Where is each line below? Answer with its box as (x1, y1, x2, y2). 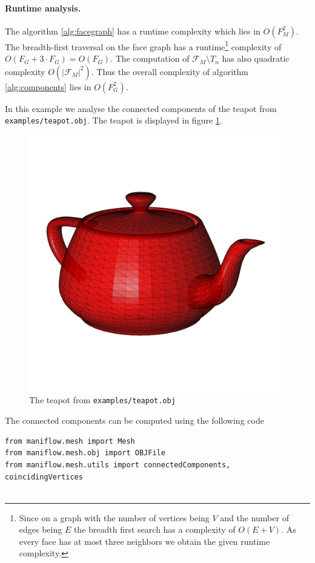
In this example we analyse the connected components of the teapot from (5, 102, 277, 114)
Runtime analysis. (5, 1, 81, 14)
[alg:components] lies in (5, 80, 91, 93)
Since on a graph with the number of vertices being (19, 511, 210, 524)
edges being (19, 523, 62, 536)
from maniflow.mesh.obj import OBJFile (5, 449, 165, 458)
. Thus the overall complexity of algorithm (91, 65, 248, 77)
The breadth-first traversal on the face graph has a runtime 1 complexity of (5, 38, 282, 53)
